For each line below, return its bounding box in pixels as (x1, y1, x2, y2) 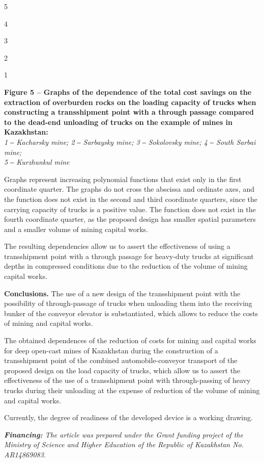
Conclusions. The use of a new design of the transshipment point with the (4, 288, 241, 298)
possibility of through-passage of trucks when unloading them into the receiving (4, 298, 252, 308)
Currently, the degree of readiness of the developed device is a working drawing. (4, 412, 253, 423)
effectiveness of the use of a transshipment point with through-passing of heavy (4, 375, 251, 385)
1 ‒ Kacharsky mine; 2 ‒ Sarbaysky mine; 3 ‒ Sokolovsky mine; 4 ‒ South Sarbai (4, 136, 256, 147)
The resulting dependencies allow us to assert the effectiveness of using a (4, 241, 230, 251)
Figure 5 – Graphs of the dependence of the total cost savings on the (4, 86, 252, 97)
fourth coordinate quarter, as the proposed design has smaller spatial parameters (4, 214, 256, 224)
